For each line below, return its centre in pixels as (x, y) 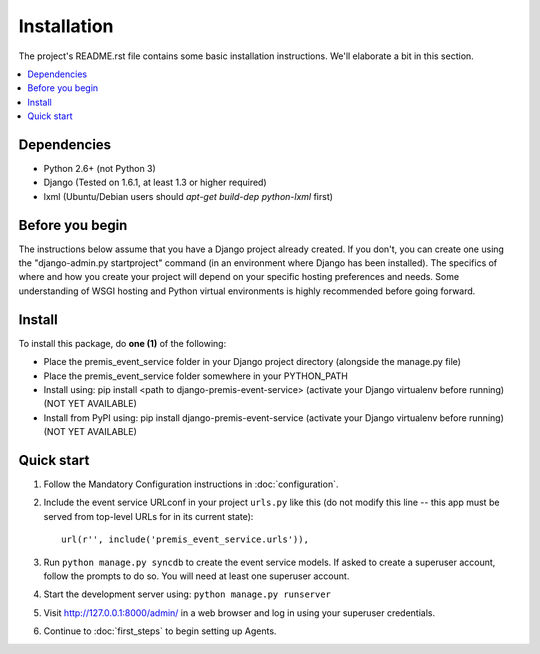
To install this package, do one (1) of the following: (122, 343)
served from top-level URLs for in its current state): (148, 516)
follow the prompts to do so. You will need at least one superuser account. (196, 576)
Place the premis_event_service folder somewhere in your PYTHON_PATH (196, 376)
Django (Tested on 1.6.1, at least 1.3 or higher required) (155, 182)
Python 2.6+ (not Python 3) (100, 169)
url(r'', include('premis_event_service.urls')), (185, 539)
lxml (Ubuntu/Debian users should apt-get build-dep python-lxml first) (188, 196)
